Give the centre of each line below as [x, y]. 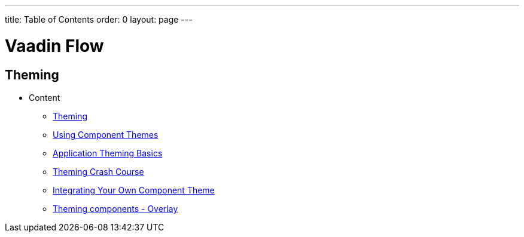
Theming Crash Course [98, 171]
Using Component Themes [106, 134]
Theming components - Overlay [115, 208]
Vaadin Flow [54, 46]
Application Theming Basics [108, 153]
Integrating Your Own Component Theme [134, 190]
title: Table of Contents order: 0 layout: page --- [99, 19]
